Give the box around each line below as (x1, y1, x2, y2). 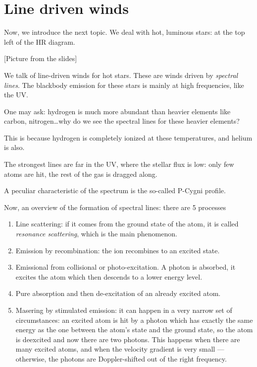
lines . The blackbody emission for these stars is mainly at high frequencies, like (4, 79, 244, 90)
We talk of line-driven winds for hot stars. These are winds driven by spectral (4, 70, 238, 80)
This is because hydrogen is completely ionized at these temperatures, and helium (4, 132, 253, 143)
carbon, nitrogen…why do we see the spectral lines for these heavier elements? (4, 116, 240, 126)
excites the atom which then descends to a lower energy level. (15, 271, 203, 282)
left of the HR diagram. (4, 36, 75, 47)
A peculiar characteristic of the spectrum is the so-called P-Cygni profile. (4, 185, 226, 196)
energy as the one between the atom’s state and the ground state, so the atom (15, 324, 253, 335)
